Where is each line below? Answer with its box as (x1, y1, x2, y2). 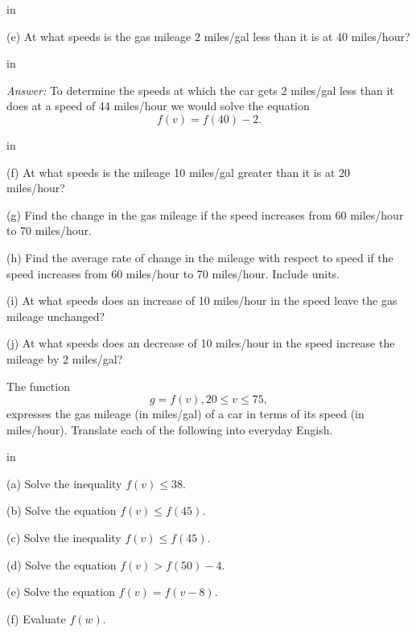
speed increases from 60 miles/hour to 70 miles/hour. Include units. (6, 265, 340, 282)
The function (6, 377, 70, 394)
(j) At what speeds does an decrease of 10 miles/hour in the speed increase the (6, 335, 395, 351)
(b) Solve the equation (6, 502, 117, 519)
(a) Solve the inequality (6, 475, 122, 491)
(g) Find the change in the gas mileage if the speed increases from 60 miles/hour (6, 206, 404, 223)
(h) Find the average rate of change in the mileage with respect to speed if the (6, 249, 393, 265)
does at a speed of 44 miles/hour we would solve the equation (6, 97, 310, 114)
